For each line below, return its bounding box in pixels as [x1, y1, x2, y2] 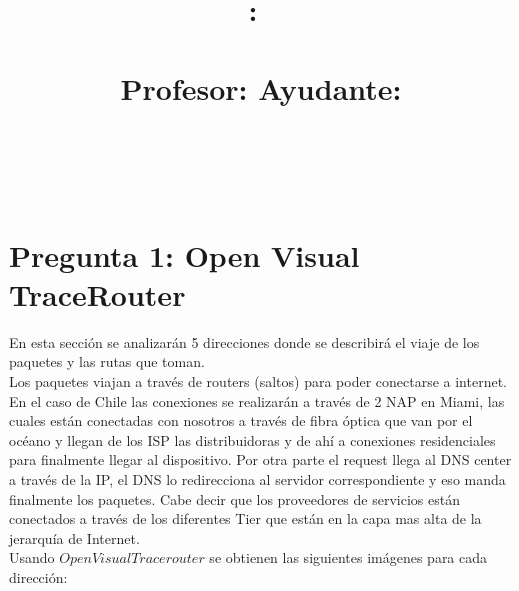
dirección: [9, 566, 68, 587]
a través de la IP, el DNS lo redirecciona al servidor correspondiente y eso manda [9, 468, 506, 489]
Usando [9, 547, 55, 568]
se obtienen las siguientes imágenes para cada [209, 547, 488, 568]
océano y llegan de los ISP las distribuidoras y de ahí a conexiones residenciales [9, 429, 496, 450]
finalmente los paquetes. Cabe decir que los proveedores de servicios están [9, 488, 460, 509]
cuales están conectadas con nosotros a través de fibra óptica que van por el [9, 410, 473, 431]
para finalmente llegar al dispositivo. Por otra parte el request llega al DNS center [9, 449, 512, 470]
